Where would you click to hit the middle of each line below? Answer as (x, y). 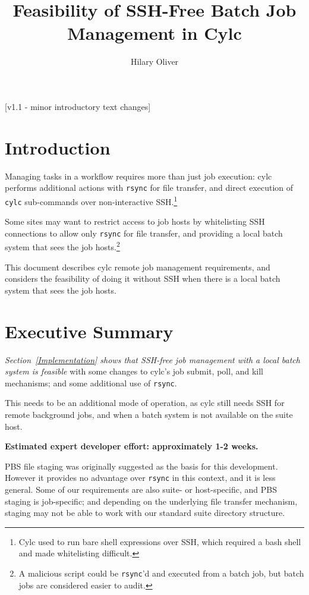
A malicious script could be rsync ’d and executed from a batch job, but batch (161, 573)
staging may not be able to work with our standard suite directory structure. (145, 513)
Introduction (58, 147)
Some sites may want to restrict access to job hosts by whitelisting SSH (135, 221)
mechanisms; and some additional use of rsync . (91, 382)
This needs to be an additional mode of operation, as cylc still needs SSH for (145, 403)
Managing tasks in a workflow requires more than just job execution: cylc (138, 176)
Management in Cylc (154, 33)
